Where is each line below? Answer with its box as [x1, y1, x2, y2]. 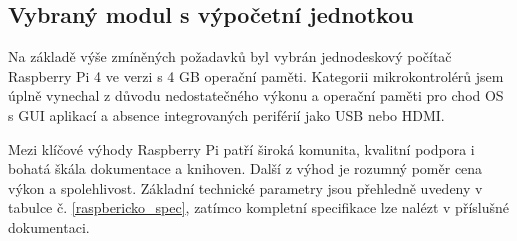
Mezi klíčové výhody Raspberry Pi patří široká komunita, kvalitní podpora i [8, 138, 475, 159]
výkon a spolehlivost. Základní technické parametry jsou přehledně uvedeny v [8, 177, 483, 198]
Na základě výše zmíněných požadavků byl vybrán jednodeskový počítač [8, 46, 452, 67]
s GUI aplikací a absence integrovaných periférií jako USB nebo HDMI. [8, 104, 445, 125]
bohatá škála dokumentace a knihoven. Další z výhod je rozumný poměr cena [8, 158, 483, 179]
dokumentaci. [8, 216, 90, 237]
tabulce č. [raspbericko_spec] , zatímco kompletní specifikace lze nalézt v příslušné [8, 197, 509, 218]
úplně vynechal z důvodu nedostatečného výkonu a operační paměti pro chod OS [8, 85, 504, 106]
